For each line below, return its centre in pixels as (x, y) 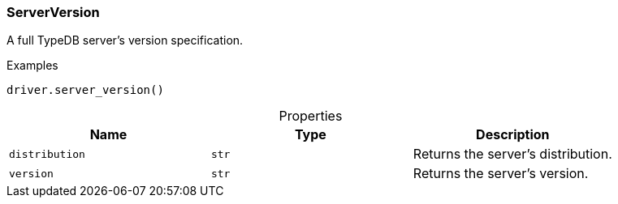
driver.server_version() (85, 90)
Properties (311, 116)
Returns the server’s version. (501, 174)
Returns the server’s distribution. (512, 154)
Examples (32, 66)
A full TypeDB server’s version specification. (125, 40)
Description (513, 135)
